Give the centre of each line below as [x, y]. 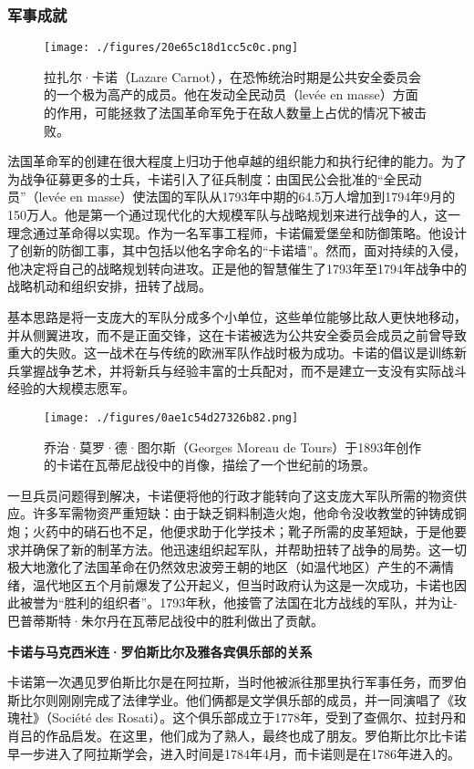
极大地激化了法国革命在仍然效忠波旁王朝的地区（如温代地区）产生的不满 [224, 567]
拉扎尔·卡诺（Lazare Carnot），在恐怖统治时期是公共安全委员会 [233, 76]
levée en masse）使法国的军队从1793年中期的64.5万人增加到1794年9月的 [247, 197]
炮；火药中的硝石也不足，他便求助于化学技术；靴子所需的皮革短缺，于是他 [231, 531]
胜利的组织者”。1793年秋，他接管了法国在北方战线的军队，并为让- [261, 603]
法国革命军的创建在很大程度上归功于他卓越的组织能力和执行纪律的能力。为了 [237, 161]
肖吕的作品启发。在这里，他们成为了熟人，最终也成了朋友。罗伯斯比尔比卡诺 [237, 735]
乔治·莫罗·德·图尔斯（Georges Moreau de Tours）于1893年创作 [233, 447]
